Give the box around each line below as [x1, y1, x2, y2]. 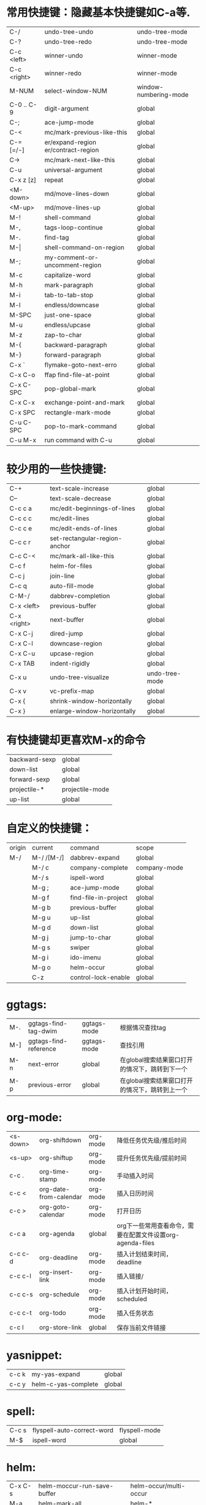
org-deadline [39, 1253, 78, 1262]
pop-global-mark [44, 384, 96, 393]
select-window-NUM [44, 87, 107, 95]
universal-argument [44, 165, 103, 174]
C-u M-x [9, 435, 37, 444]
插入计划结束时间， [116, 1250, 172, 1258]
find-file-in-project [70, 893, 128, 901]
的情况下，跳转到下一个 [120, 1065, 188, 1073]
